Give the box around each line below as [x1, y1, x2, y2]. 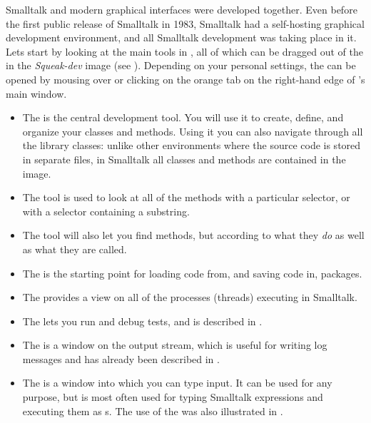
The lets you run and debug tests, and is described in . [22, 313, 263, 328]
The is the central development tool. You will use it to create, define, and [22, 110, 344, 125]
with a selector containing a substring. [22, 203, 190, 218]
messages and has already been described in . [22, 351, 220, 366]
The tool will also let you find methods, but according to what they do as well [22, 228, 365, 243]
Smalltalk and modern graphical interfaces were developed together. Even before [6, 2, 357, 16]
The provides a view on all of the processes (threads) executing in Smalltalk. [22, 290, 357, 305]
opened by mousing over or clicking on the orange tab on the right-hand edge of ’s [6, 71, 365, 86]
